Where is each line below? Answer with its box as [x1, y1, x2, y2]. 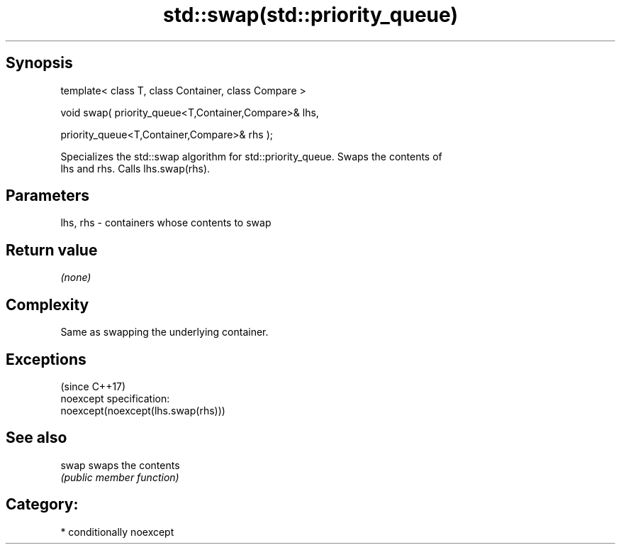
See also [6, 429, 67, 447]
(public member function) [60, 471, 179, 483]
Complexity [6, 295, 89, 314]
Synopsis [6, 54, 73, 72]
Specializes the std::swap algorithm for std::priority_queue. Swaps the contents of [60, 150, 442, 163]
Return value [6, 241, 98, 259]
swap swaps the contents [60, 458, 180, 471]
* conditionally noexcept [60, 525, 174, 538]
